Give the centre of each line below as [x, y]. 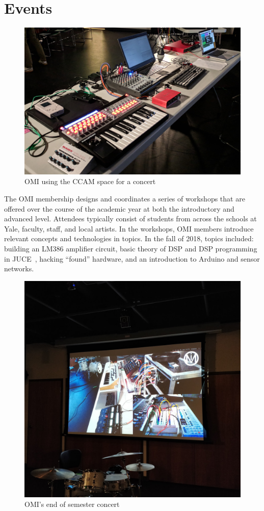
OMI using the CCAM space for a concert [90, 181]
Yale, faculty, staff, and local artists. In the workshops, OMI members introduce [129, 228]
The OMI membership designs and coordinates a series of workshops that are [125, 199]
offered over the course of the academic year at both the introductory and [119, 208]
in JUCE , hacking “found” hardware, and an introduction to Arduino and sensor [132, 258]
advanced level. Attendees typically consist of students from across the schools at [130, 219]
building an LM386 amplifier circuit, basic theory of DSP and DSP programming [131, 249]
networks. [19, 269]
